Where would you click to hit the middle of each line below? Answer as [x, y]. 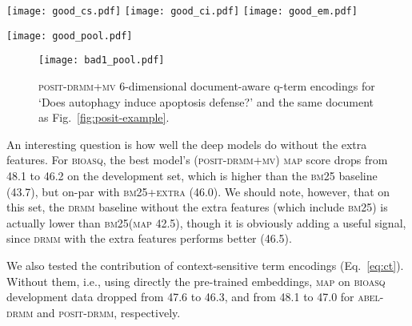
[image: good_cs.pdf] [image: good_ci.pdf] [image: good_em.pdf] [182, 11]
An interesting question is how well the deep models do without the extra [187, 144]
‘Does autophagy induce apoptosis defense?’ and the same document [206, 101]
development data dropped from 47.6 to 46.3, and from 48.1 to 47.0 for [180, 297]
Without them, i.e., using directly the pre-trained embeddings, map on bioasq [196, 281]
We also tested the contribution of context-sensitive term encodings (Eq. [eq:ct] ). [205, 265]
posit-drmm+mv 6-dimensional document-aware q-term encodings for [207, 85]
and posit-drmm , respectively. [109, 312]
